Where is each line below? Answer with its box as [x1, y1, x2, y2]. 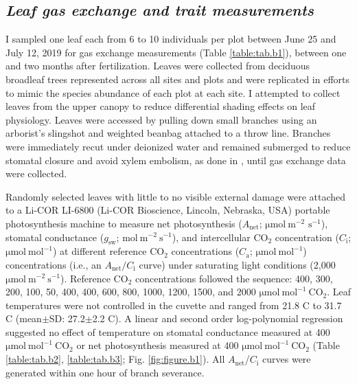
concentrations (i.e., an [5, 257, 102, 271]
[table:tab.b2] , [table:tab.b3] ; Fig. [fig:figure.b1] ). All [5, 352, 225, 366]
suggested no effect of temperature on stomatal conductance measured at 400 [5, 324, 330, 339]
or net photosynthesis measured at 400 [76, 338, 239, 352]
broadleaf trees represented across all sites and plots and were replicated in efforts [5, 71, 349, 86]
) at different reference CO [52, 244, 165, 258]
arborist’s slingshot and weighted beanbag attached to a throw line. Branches [5, 126, 331, 140]
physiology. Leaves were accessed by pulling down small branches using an [5, 112, 317, 126]
